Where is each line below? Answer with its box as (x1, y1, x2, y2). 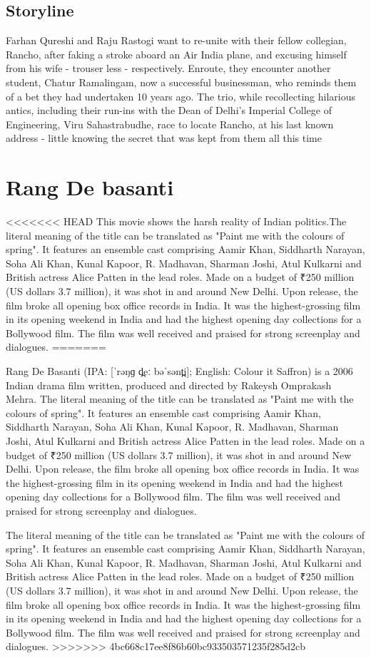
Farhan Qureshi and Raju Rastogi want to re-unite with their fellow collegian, (6, 33, 347, 48)
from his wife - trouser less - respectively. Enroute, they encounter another (6, 61, 331, 76)
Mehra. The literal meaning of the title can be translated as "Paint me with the (6, 391, 354, 406)
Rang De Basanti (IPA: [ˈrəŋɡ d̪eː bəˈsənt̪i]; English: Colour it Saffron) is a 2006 (6, 364, 353, 379)
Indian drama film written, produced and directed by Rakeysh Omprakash (6, 377, 332, 392)
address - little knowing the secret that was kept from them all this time (6, 130, 322, 145)
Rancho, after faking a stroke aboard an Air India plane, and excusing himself (6, 46, 347, 61)
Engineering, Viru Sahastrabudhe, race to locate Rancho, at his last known (6, 116, 334, 131)
